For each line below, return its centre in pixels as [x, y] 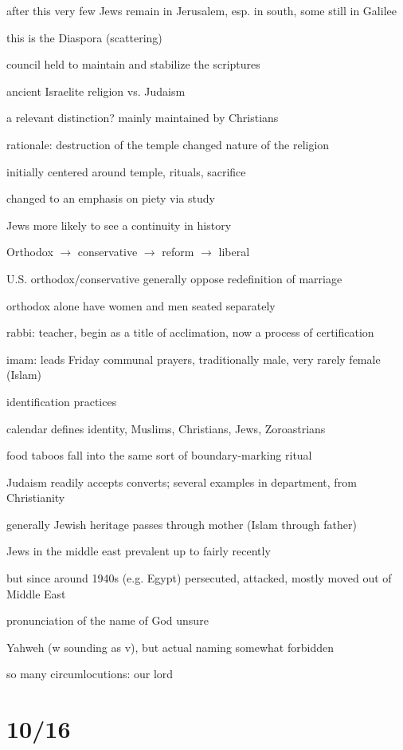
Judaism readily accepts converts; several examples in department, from [182, 482]
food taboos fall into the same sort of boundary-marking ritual [159, 455]
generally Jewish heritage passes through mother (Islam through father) [182, 524]
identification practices [62, 401]
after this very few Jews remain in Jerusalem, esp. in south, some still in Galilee [201, 10]
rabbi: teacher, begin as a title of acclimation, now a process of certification [190, 332]
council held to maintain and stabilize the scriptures [133, 64]
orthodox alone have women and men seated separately [141, 305]
